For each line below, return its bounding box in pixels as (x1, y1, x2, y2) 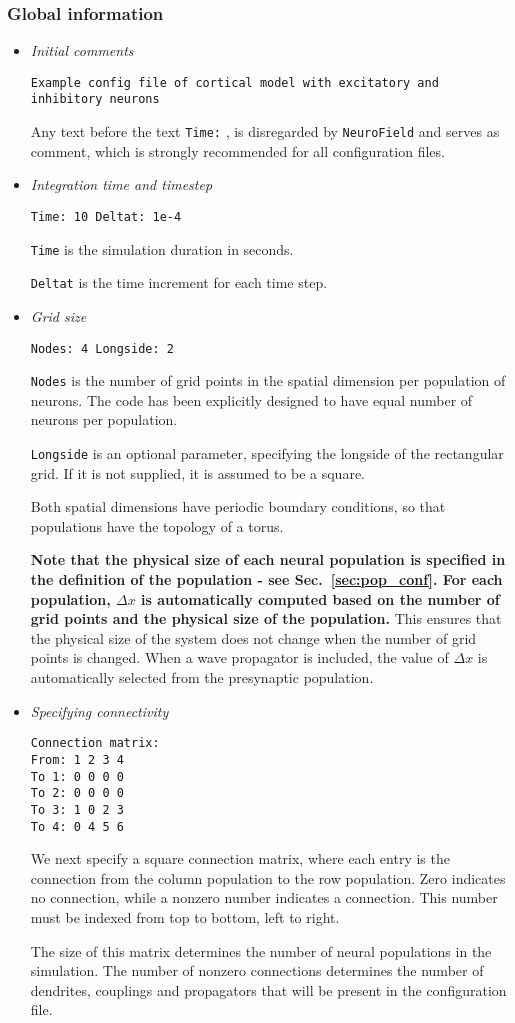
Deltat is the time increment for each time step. (30, 272, 328, 293)
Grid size (30, 305, 87, 326)
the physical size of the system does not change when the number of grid (30, 627, 477, 648)
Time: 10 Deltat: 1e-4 (30, 209, 182, 224)
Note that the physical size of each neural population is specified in (30, 549, 506, 570)
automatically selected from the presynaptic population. (30, 667, 374, 688)
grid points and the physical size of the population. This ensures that (30, 608, 502, 629)
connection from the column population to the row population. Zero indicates (30, 867, 506, 888)
